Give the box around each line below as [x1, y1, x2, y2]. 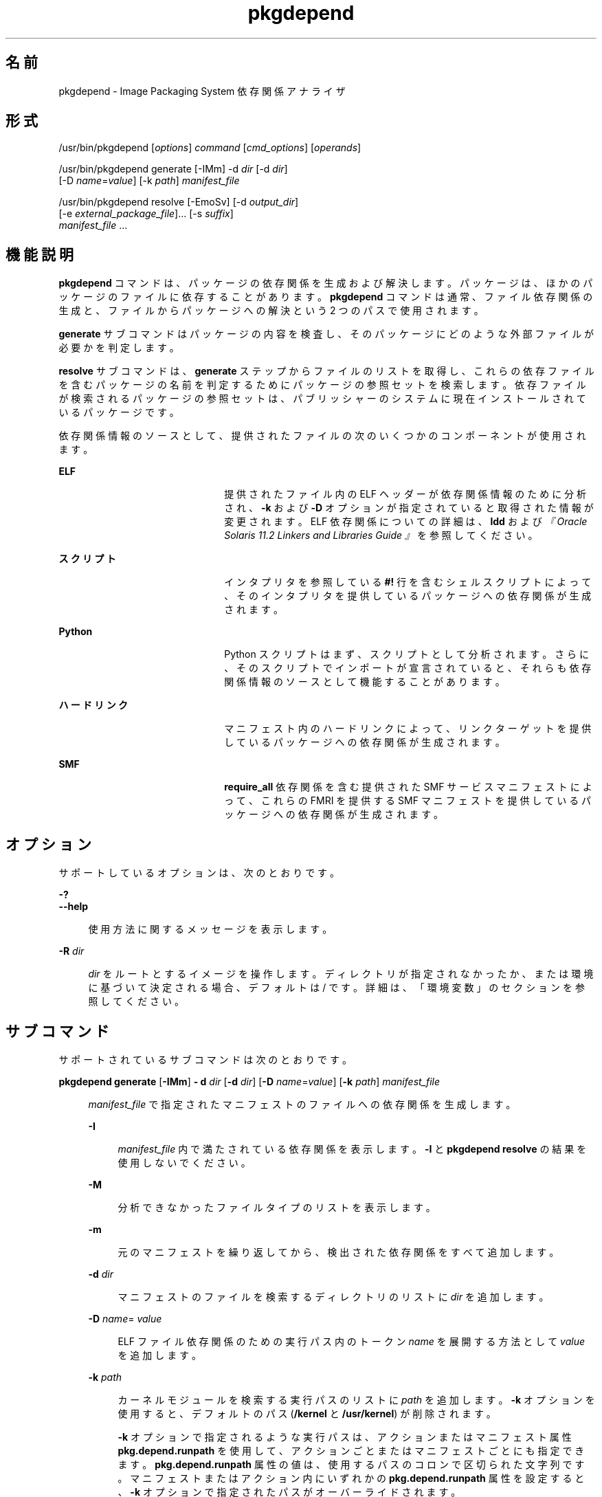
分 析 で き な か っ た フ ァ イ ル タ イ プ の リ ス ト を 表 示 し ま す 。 [118, 1201, 436, 1213]
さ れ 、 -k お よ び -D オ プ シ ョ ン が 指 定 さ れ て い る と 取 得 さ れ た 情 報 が [224, 502, 594, 514]
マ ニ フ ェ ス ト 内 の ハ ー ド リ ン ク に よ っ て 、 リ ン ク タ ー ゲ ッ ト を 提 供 [224, 722, 592, 735]
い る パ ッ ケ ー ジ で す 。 [58, 406, 179, 419]
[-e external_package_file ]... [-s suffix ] [58, 208, 234, 220]
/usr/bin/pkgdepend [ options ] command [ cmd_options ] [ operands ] [58, 142, 361, 154]
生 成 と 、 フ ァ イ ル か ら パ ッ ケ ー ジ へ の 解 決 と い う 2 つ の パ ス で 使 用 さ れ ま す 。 [58, 304, 484, 317]
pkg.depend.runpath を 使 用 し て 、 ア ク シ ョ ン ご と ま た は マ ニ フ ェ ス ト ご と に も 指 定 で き [118, 1444, 585, 1456]
